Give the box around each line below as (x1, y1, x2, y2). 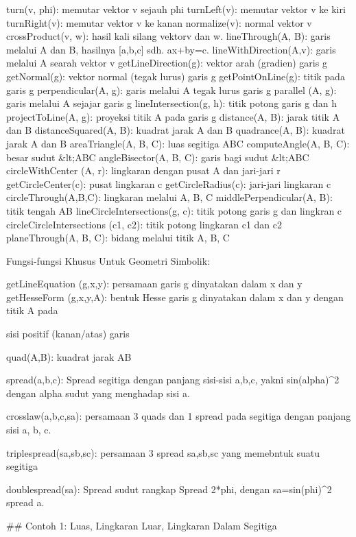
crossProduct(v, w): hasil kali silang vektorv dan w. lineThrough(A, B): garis (6, 29, 331, 43)
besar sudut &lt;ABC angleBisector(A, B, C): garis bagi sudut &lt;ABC (6, 150, 309, 164)
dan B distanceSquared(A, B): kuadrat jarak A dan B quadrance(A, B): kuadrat (6, 123, 345, 137)
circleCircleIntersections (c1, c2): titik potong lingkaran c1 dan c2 (6, 217, 283, 231)
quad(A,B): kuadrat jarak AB (6, 349, 132, 363)
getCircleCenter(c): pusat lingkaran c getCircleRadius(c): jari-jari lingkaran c (6, 176, 331, 191)
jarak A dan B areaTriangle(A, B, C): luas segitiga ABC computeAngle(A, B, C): (6, 136, 350, 150)
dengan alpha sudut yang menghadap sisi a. (6, 385, 190, 400)
